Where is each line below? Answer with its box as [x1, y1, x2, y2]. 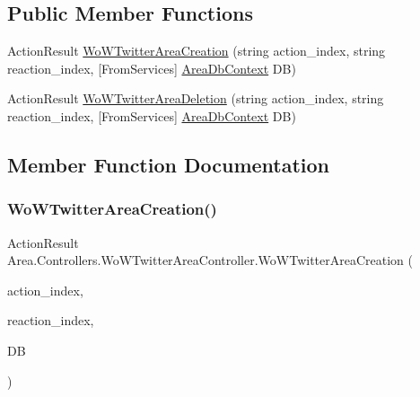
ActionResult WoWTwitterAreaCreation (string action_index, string [7, 41, 386, 60]
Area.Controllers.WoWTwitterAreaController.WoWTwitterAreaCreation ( [7, 251, 414, 269]
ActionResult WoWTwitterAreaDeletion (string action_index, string [7, 89, 384, 108]
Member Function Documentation [7, 150, 330, 178]
